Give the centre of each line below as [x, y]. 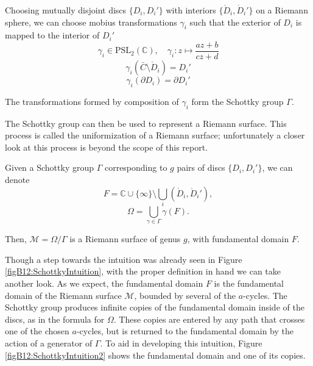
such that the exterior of [235, 22]
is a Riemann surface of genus [125, 239]
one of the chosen [37, 331]
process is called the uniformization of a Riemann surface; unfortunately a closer [155, 135]
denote [17, 180]
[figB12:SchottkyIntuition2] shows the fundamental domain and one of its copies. [155, 355]
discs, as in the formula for [55, 319]
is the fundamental [249, 283]
